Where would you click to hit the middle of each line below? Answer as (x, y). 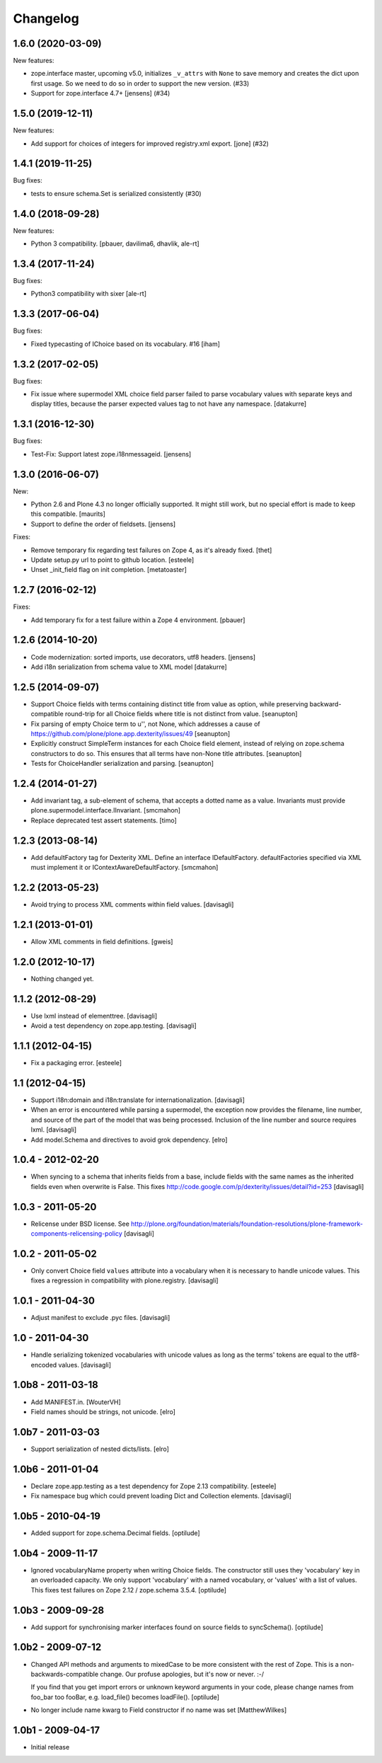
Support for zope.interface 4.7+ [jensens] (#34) (100, 93)
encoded (44, 1365)
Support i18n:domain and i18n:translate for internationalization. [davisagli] (138, 1100)
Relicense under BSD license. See (80, 1224)
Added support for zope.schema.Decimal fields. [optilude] (116, 1533)
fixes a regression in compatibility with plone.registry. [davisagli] (125, 1280)
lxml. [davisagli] (54, 1130)
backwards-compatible (65, 1674)
